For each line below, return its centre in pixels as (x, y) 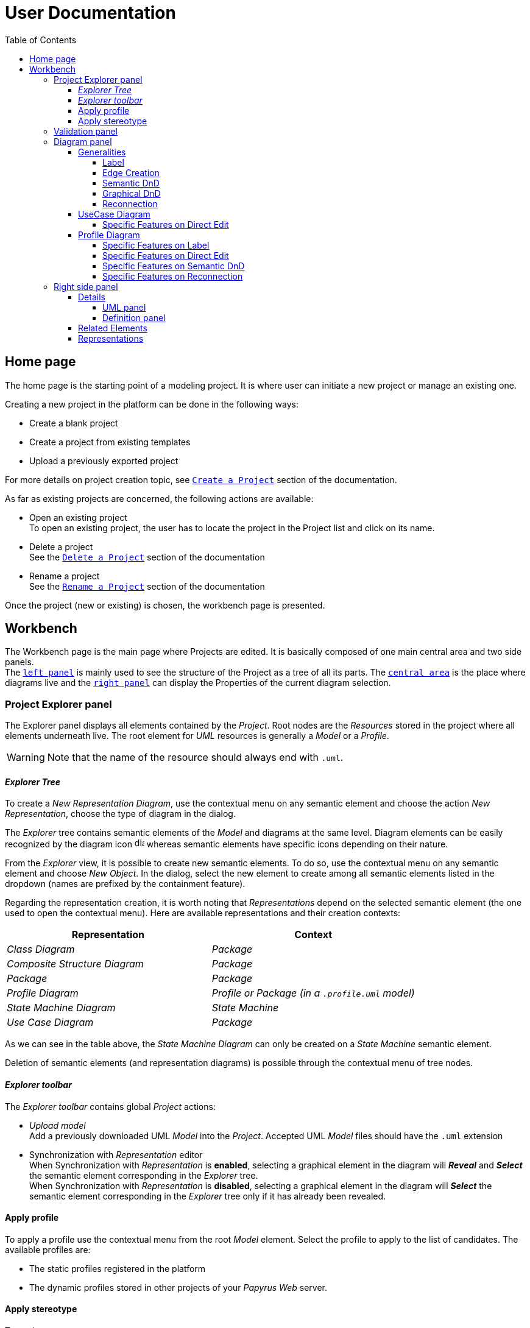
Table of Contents (41, 40)
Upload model (58, 1125)
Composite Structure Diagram (75, 964)
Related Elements (113, 328)
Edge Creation (131, 172)
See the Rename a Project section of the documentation (147, 586)
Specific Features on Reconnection (173, 276)
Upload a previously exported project (104, 461)
